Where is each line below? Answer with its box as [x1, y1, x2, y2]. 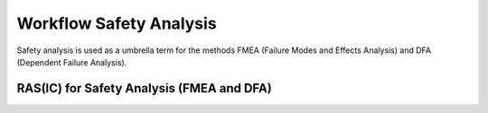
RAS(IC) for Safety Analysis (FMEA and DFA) [16, 81, 273, 96]
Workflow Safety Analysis [16, 13, 217, 33]
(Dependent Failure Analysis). [16, 56, 127, 67]
